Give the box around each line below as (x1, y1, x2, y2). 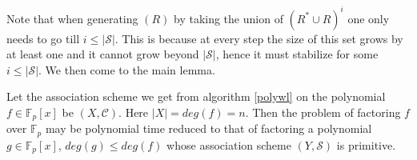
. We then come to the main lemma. (38, 61, 215, 78)
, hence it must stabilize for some (215, 46, 379, 62)
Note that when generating (6, 10, 138, 26)
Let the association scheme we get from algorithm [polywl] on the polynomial (6, 88, 386, 105)
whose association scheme (166, 136, 291, 153)
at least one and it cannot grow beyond (6, 46, 199, 62)
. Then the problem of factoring (245, 103, 401, 120)
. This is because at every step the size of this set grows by (114, 30, 403, 46)
